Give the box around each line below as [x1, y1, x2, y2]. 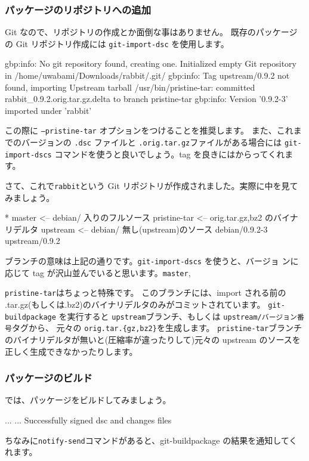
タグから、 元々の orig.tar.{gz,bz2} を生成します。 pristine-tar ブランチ [11, 321, 302, 334]
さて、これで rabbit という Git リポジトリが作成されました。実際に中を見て [5, 180, 298, 191]
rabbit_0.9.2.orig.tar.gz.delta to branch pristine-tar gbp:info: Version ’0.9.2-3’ [5, 92, 288, 105]
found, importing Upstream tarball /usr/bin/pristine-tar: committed [5, 81, 255, 93]
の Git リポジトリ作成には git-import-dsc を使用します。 [5, 37, 229, 49]
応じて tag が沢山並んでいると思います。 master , [5, 266, 191, 279]
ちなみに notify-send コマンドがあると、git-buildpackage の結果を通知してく [5, 434, 298, 446]
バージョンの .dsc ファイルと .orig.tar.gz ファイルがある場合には [21, 136, 282, 148]
